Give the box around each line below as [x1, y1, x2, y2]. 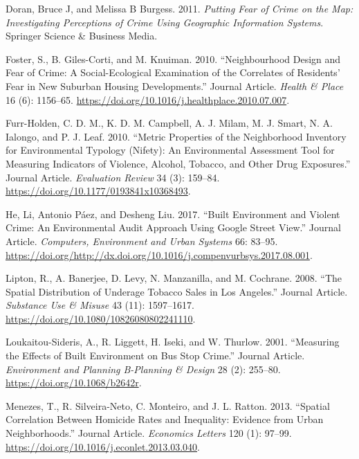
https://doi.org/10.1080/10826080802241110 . [6, 311, 196, 325]
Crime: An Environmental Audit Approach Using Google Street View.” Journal [6, 220, 341, 235]
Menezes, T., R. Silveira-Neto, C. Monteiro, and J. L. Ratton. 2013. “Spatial [6, 398, 330, 413]
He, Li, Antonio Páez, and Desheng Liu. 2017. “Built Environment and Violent [6, 206, 340, 221]
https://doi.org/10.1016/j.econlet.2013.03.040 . [6, 439, 200, 453]
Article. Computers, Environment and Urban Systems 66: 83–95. [6, 233, 278, 248]
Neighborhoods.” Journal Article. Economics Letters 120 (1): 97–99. [6, 426, 292, 440]
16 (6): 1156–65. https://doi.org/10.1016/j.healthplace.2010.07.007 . [6, 92, 290, 107]
